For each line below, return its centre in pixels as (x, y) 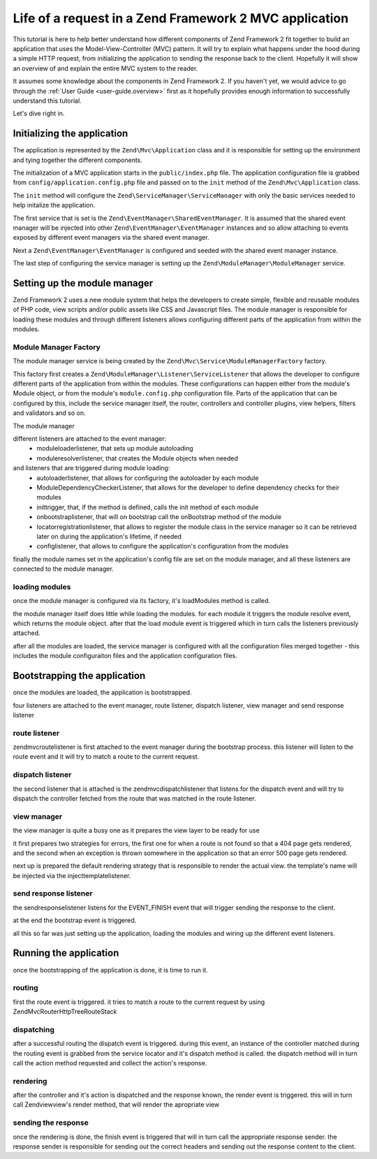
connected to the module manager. (64, 569)
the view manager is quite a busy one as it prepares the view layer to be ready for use (136, 831)
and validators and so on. (50, 413)
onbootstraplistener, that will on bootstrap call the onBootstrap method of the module (159, 517)
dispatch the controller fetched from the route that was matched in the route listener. (134, 798)
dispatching (34, 1029)
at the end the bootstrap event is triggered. (75, 920)
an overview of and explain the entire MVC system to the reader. (105, 68)
